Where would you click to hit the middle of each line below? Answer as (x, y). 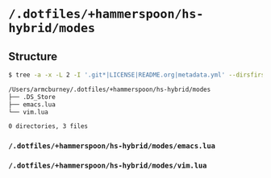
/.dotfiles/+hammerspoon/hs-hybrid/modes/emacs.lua (112, 146)
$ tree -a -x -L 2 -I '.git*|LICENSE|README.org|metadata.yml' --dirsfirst (138, 75)
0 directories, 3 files (48, 126)
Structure (33, 56)
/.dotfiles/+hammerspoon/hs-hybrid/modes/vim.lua (108, 166)
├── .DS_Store (32, 97)
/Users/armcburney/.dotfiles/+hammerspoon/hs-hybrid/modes (110, 89)
